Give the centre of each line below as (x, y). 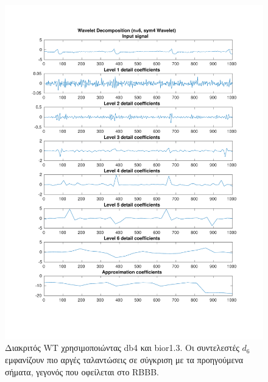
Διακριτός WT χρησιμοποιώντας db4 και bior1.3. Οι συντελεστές (122, 348)
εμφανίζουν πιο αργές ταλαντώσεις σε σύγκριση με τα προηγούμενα (124, 360)
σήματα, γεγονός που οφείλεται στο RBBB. (82, 371)
